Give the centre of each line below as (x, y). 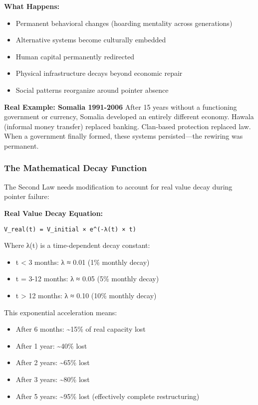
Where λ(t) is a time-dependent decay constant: (77, 245)
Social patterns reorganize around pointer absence (92, 90)
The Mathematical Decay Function (76, 168)
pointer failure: (27, 196)
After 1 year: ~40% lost (51, 345)
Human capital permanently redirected (75, 56)
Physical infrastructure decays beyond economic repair (99, 73)
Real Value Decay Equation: (54, 213)
